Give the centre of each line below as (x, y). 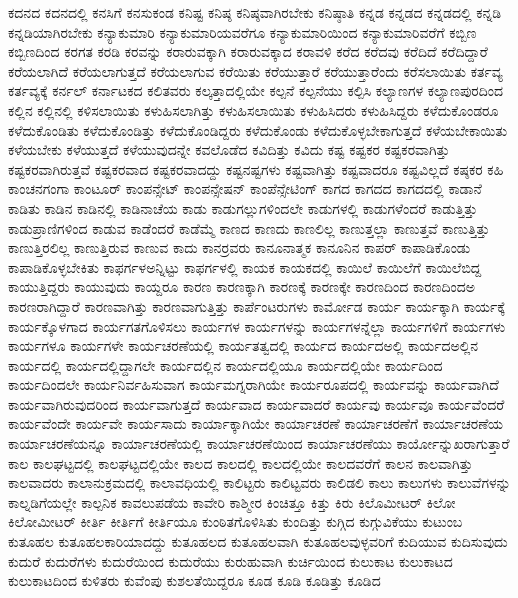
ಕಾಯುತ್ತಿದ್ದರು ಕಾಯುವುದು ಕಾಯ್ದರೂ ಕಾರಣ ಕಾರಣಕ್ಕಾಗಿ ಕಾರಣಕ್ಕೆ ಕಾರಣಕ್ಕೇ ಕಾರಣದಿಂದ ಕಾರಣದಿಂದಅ (241, 286)
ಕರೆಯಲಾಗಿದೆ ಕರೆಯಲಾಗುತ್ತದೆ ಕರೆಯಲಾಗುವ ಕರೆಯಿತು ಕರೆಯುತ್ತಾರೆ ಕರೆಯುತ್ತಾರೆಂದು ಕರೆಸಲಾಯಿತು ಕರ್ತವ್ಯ (255, 70)
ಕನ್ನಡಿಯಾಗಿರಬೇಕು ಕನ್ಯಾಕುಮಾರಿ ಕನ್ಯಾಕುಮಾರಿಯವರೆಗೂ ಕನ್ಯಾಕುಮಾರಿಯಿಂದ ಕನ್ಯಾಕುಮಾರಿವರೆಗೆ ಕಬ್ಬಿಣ (242, 31)
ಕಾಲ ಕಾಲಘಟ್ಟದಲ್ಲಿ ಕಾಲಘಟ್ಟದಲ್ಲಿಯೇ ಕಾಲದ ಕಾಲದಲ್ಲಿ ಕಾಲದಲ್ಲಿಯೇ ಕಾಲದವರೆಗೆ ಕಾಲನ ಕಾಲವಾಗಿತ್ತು (240, 462)
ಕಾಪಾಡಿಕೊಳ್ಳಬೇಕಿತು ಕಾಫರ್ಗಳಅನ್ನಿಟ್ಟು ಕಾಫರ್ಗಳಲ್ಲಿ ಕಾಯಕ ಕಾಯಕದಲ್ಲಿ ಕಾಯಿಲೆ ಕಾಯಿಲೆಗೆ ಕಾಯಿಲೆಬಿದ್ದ (245, 266)
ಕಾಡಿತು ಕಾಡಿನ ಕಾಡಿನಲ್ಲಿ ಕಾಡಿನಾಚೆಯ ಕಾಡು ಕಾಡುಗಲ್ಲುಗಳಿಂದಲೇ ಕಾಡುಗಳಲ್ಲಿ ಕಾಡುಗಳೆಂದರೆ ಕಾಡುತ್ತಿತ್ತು (243, 207)
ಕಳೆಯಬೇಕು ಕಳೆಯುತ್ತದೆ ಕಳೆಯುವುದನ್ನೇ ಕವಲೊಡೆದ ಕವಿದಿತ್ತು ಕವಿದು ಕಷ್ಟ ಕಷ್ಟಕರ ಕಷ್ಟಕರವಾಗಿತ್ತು (229, 149)
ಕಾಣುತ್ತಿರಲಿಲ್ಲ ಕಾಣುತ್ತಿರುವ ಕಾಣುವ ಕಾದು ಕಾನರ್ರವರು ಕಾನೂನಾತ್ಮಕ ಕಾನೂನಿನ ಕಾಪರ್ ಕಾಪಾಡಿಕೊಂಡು (239, 247)
